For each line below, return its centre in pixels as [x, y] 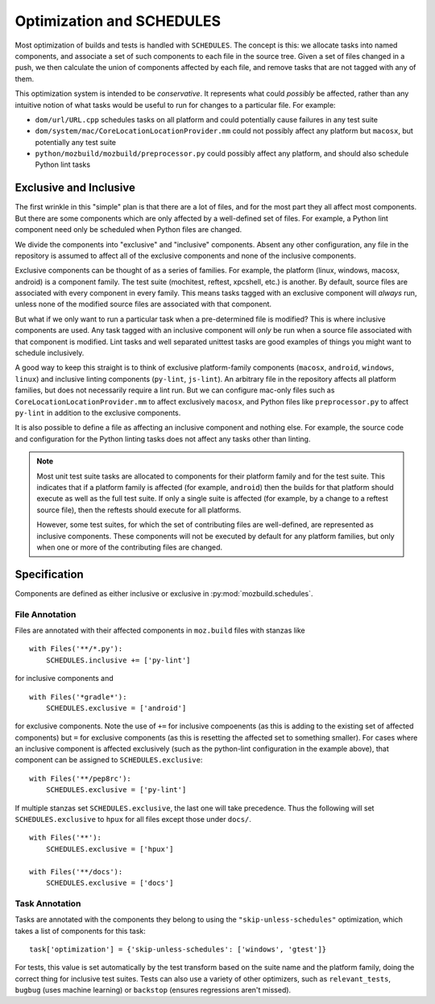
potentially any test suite [76, 142]
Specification [49, 574]
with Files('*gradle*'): [78, 697]
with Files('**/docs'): [76, 871]
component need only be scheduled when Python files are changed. [128, 230]
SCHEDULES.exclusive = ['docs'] [110, 883]
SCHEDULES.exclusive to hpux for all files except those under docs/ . [133, 819]
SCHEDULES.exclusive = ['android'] [116, 708]
